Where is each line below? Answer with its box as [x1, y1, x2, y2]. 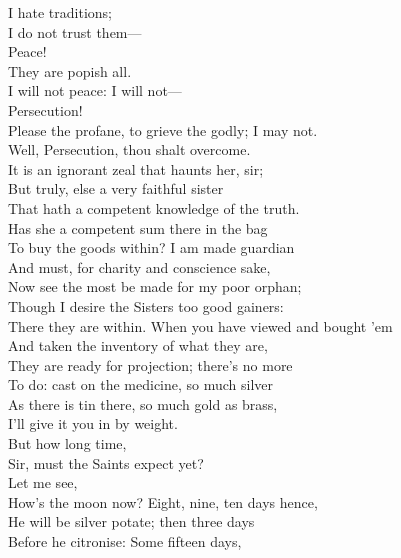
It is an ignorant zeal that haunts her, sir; [8, 158, 264, 179]
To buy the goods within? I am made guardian [8, 237, 295, 258]
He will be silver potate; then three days [8, 511, 255, 532]
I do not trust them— [8, 21, 142, 42]
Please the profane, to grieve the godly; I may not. [8, 119, 318, 140]
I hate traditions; [8, 2, 112, 22]
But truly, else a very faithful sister [8, 178, 224, 199]
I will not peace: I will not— [8, 80, 182, 101]
